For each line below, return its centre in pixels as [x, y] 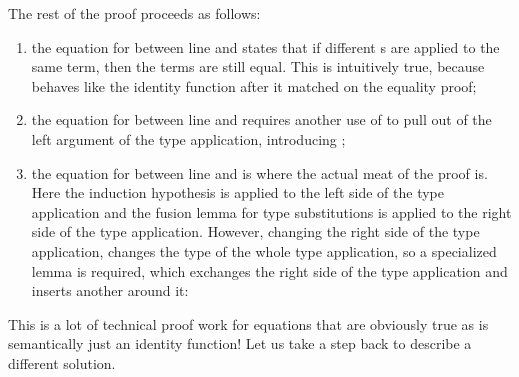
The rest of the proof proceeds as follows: [134, 13]
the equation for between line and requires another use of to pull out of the [261, 119]
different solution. [62, 362]
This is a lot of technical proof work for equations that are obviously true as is [248, 323]
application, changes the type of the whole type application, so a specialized [264, 250]
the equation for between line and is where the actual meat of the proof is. [259, 172]
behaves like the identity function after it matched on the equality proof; [254, 85]
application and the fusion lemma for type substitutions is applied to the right [271, 211]
